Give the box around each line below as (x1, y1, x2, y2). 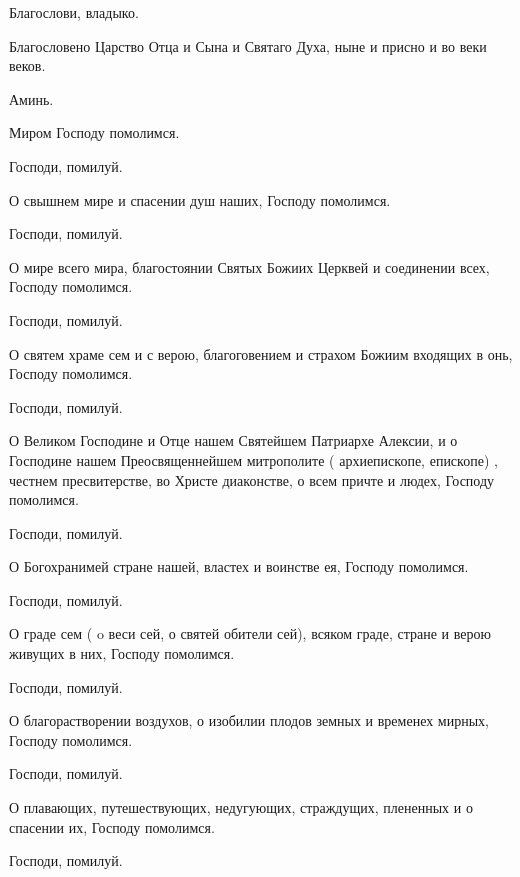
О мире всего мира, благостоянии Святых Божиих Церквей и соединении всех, (9, 256, 490, 277)
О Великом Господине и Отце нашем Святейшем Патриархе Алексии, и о (9, 430, 458, 451)
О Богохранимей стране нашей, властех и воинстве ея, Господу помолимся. (9, 556, 469, 577)
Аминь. (9, 88, 54, 109)
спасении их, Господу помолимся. (9, 816, 215, 837)
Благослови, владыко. (9, 2, 139, 22)
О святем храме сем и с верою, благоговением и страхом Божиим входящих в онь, (9, 343, 513, 364)
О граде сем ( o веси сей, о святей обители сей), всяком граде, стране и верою (9, 623, 491, 644)
